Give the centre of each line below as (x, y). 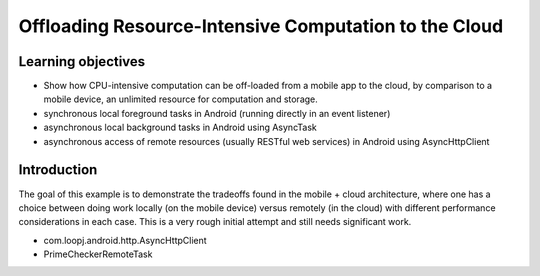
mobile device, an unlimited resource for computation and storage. (181, 99)
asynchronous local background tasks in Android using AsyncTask (180, 127)
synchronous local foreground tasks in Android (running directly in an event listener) (217, 113)
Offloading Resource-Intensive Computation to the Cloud (261, 26)
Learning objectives (82, 61)
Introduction (58, 170)
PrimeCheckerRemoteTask (98, 254)
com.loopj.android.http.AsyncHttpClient (125, 240)
